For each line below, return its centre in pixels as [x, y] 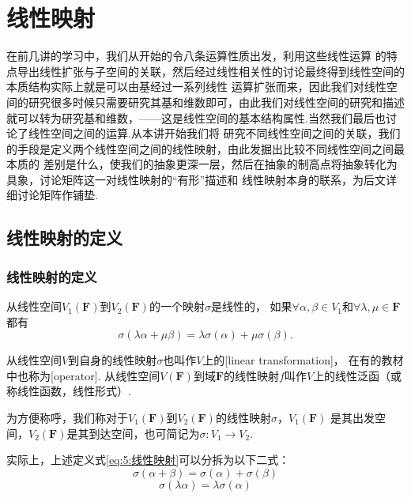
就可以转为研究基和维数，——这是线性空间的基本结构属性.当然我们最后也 [196, 117]
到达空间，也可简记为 [144, 433]
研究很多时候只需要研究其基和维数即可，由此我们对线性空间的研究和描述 [216, 102]
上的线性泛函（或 [358, 375]
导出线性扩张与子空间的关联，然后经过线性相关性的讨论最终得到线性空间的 [211, 71]
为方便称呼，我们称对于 [67, 418]
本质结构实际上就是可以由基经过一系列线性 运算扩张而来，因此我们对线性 [196, 87]
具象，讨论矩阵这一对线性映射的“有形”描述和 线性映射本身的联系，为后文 [196, 179]
